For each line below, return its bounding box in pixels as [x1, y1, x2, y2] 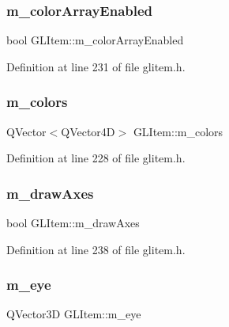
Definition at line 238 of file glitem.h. [6, 241, 186, 257]
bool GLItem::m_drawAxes [6, 215, 140, 231]
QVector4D [61, 123, 115, 139]
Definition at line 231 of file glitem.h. [6, 58, 186, 74]
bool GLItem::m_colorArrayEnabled [6, 32, 184, 48]
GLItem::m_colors [133, 123, 223, 139]
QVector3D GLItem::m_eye [6, 306, 141, 322]
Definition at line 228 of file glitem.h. [6, 150, 186, 166]
